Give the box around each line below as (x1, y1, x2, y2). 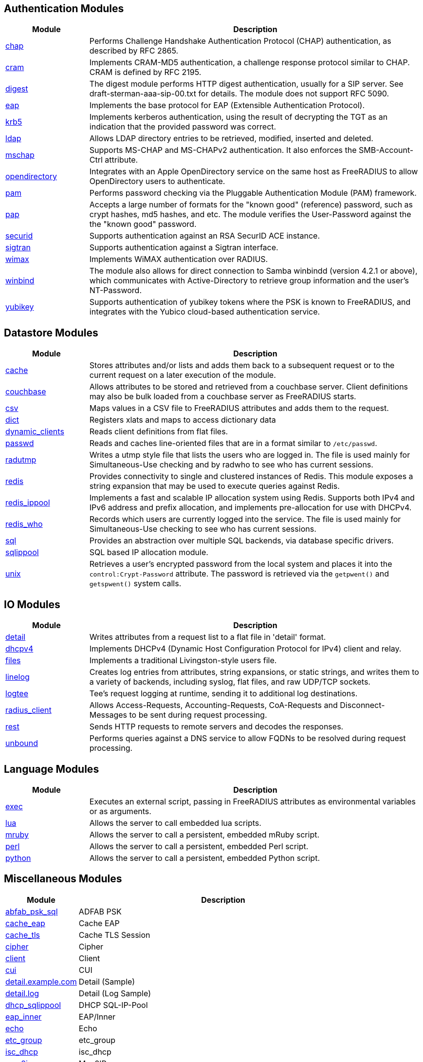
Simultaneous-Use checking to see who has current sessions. (89, 524, 316, 534)
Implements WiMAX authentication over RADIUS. (89, 254, 268, 264)
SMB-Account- (359, 145, 414, 155)
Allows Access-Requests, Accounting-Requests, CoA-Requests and (89, 700, 338, 710)
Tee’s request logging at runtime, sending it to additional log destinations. (89, 689, 358, 699)
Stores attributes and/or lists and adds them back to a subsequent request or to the (89, 360, 395, 371)
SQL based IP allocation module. (89, 547, 208, 558)
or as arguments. (89, 806, 151, 816)
